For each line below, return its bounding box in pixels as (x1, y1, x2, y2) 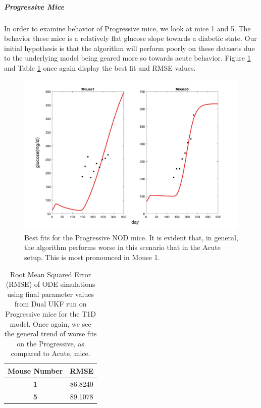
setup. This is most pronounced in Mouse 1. (24, 252, 160, 263)
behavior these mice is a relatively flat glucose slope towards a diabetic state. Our (4, 33, 257, 43)
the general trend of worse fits (4, 328, 97, 339)
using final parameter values (7, 288, 94, 299)
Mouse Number (8, 365, 63, 376)
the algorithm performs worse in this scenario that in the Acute (24, 242, 221, 252)
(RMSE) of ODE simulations (6, 279, 95, 289)
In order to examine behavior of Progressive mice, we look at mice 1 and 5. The (4, 23, 251, 33)
